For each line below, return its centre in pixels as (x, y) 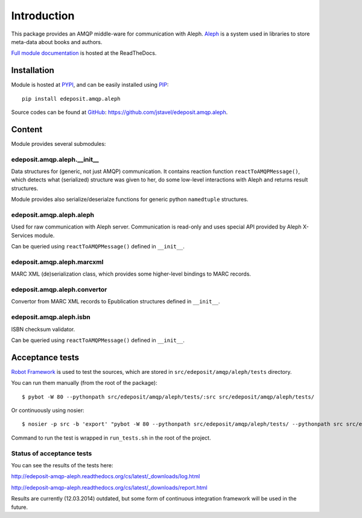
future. (20, 507)
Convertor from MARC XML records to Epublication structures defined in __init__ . (116, 302)
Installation (33, 70)
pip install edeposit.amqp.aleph (71, 99)
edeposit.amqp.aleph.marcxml (57, 262)
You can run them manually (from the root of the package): (84, 383)
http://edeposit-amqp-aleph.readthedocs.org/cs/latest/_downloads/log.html (106, 476)
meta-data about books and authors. (57, 42)
